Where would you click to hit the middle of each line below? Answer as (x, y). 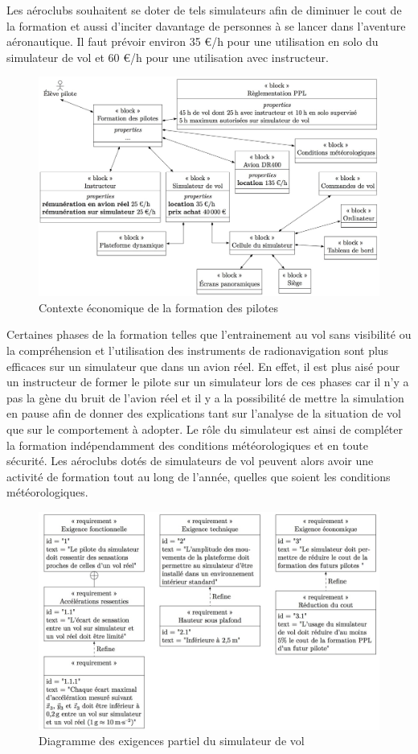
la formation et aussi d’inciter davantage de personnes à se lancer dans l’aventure (206, 25)
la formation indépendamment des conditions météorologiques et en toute (187, 445)
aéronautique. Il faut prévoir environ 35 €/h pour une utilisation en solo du (193, 41)
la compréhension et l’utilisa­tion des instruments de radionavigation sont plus (198, 350)
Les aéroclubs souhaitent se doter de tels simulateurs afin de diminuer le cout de (204, 10)
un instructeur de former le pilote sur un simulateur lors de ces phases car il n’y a (208, 382)
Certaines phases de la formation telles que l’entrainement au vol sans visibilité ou (209, 334)
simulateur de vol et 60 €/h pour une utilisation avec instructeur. (168, 57)
